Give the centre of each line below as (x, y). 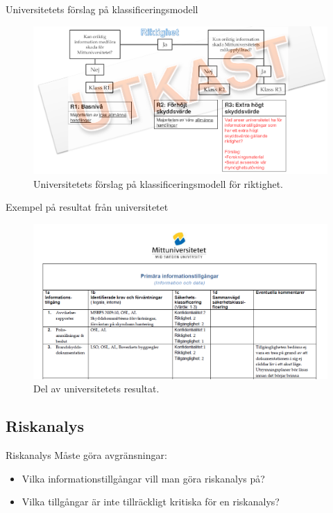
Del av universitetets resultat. (96, 389)
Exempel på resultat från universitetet (87, 207)
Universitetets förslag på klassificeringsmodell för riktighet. (159, 183)
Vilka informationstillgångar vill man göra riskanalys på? (143, 478)
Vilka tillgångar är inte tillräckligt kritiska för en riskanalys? (151, 502)
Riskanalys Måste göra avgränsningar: (86, 455)
